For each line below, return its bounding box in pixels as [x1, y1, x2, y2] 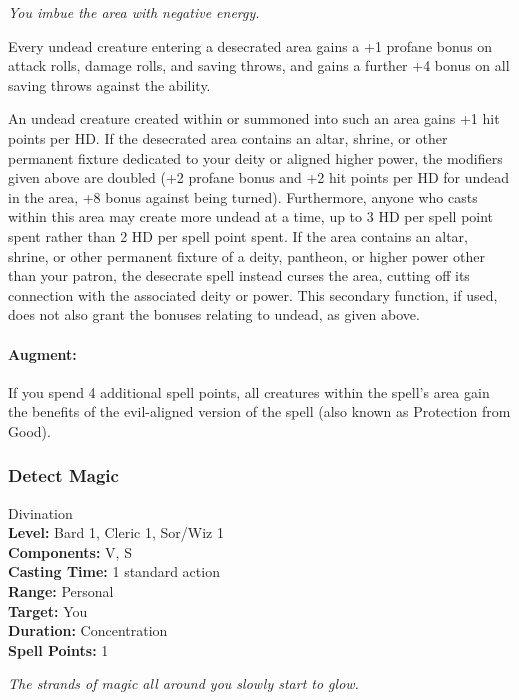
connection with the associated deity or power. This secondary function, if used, [8, 284, 498, 305]
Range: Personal [8, 581, 114, 602]
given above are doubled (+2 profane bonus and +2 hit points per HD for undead [8, 167, 510, 188]
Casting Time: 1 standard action [8, 561, 220, 582]
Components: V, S [8, 541, 132, 562]
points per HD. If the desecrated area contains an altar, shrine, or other [8, 127, 448, 148]
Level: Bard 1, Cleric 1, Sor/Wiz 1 [8, 522, 224, 543]
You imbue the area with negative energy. [8, 2, 260, 22]
